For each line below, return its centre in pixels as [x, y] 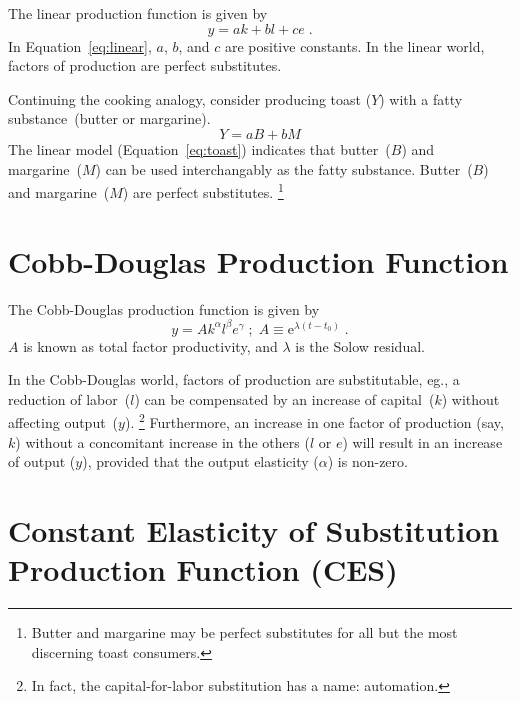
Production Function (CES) [203, 569]
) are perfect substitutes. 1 [203, 190]
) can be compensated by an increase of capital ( [284, 398]
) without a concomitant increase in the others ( [162, 441]
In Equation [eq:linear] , [80, 45]
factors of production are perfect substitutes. [145, 65]
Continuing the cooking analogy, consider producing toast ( [190, 98]
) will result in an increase [422, 441]
